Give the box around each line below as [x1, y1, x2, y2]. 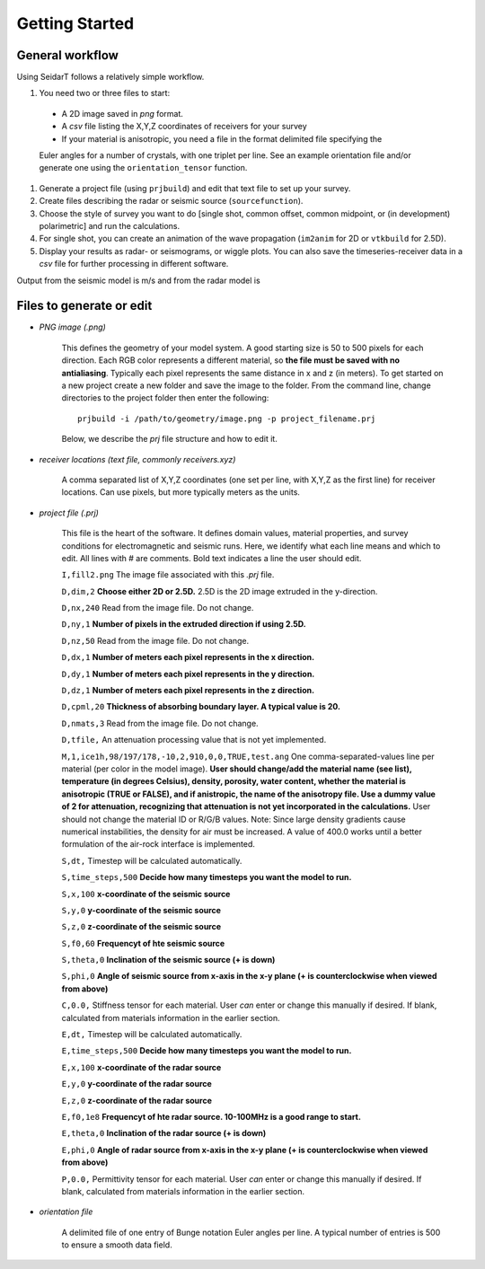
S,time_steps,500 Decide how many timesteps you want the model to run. [61, 872, 352, 883]
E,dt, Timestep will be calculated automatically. [61, 1029, 242, 1040]
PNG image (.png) [39, 322, 107, 332]
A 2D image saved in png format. [61, 108, 184, 119]
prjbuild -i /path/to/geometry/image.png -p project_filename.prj [77, 413, 376, 424]
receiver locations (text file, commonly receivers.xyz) [39, 454, 236, 464]
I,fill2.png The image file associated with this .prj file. [61, 569, 275, 580]
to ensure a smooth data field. [61, 1239, 172, 1250]
